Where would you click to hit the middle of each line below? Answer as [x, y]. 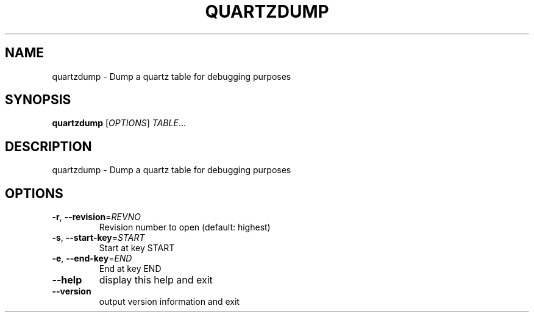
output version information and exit [169, 302]
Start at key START [137, 248]
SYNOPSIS [38, 100]
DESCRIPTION [48, 146]
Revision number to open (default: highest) [185, 227]
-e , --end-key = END [92, 258]
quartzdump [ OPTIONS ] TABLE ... [119, 123]
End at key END [130, 269]
